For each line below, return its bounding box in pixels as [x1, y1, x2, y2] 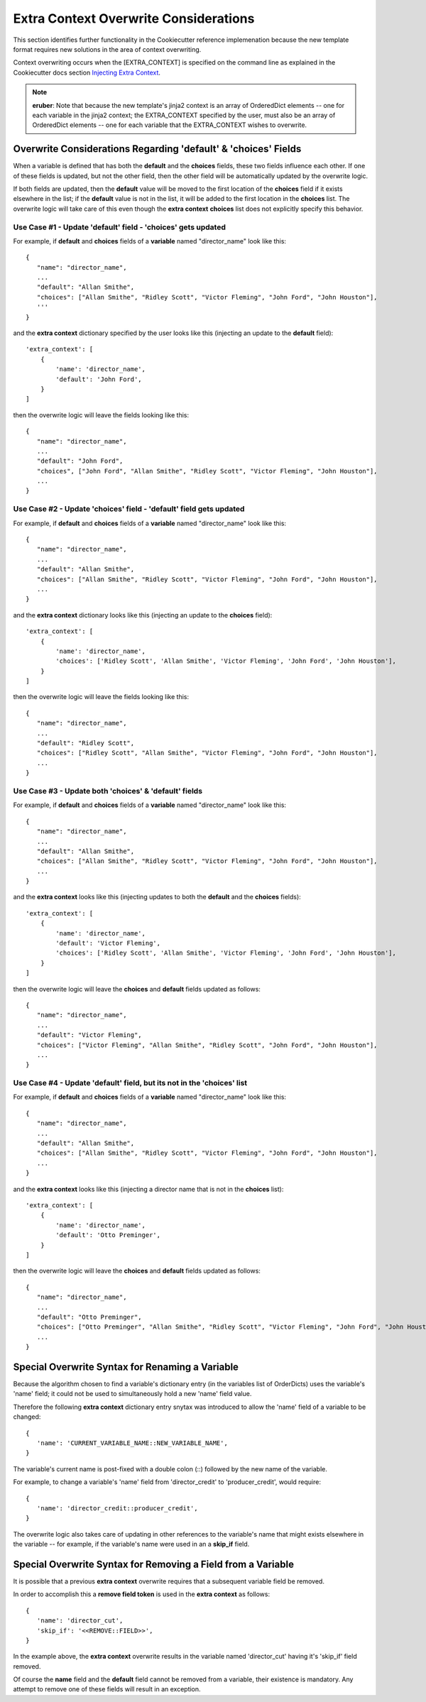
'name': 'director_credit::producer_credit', [36, 1504, 198, 1512]
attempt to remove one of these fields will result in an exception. [13, 1685, 202, 1693]
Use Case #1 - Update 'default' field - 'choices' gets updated [13, 222, 226, 232]
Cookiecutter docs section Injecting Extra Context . [13, 68, 161, 77]
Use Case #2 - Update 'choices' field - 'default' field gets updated [13, 504, 245, 514]
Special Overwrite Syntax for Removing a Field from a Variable [13, 1558, 295, 1570]
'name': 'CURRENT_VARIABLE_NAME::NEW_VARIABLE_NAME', [36, 1439, 229, 1447]
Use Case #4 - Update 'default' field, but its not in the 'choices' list [13, 1078, 248, 1088]
